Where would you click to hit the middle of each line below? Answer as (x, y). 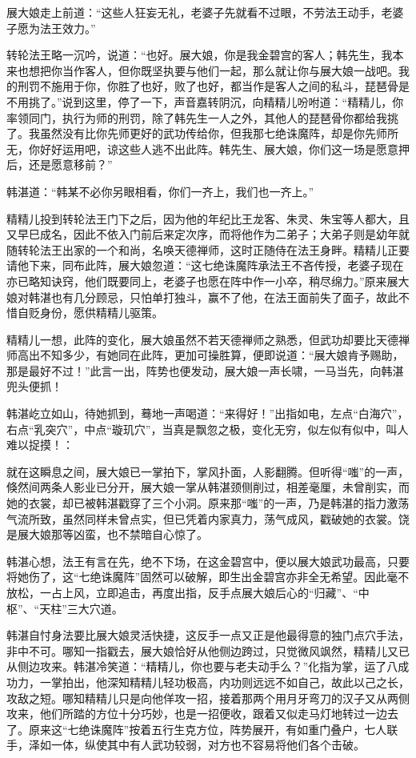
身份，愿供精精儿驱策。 (101, 313)
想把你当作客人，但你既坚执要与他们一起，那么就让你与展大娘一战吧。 (213, 70)
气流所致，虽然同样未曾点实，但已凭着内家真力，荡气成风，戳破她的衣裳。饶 (208, 518)
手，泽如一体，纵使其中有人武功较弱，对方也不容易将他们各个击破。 (186, 745)
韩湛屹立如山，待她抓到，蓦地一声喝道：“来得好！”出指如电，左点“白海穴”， (208, 413)
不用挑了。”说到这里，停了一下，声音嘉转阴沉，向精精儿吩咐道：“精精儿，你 (205, 101)
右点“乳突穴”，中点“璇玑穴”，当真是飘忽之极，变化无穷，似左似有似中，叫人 (208, 429)
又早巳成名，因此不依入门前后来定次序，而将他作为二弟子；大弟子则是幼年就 (208, 234)
